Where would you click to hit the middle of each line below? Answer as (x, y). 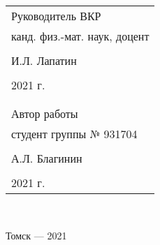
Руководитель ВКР (56, 16)
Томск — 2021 (36, 235)
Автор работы (45, 113)
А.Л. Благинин (47, 158)
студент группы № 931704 (74, 134)
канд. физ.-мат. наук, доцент (80, 36)
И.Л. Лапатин (44, 60)
